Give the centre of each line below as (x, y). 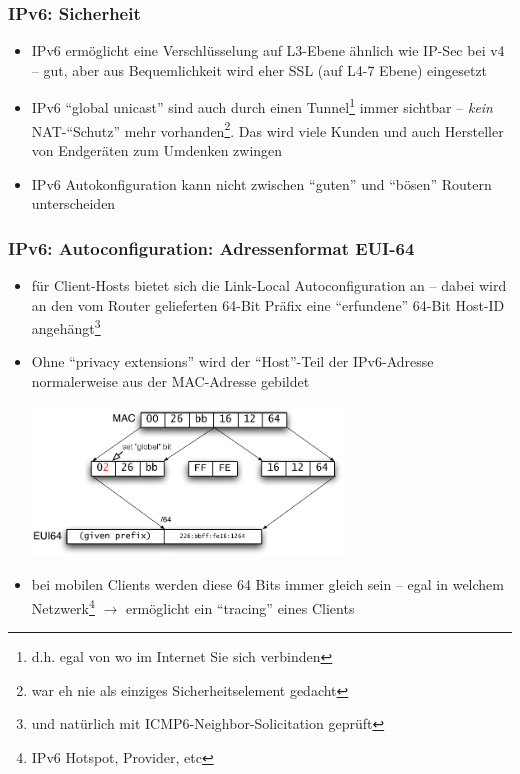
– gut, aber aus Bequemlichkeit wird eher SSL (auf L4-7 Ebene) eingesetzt (259, 69)
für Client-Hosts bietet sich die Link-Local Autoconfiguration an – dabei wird (269, 284)
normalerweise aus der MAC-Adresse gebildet (170, 380)
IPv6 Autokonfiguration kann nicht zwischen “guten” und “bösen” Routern (261, 183)
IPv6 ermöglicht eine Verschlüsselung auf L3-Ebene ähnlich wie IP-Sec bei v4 (268, 50)
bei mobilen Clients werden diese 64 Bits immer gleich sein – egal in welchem (268, 584)
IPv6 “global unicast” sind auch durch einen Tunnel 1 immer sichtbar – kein (262, 106)
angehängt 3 (66, 326)
